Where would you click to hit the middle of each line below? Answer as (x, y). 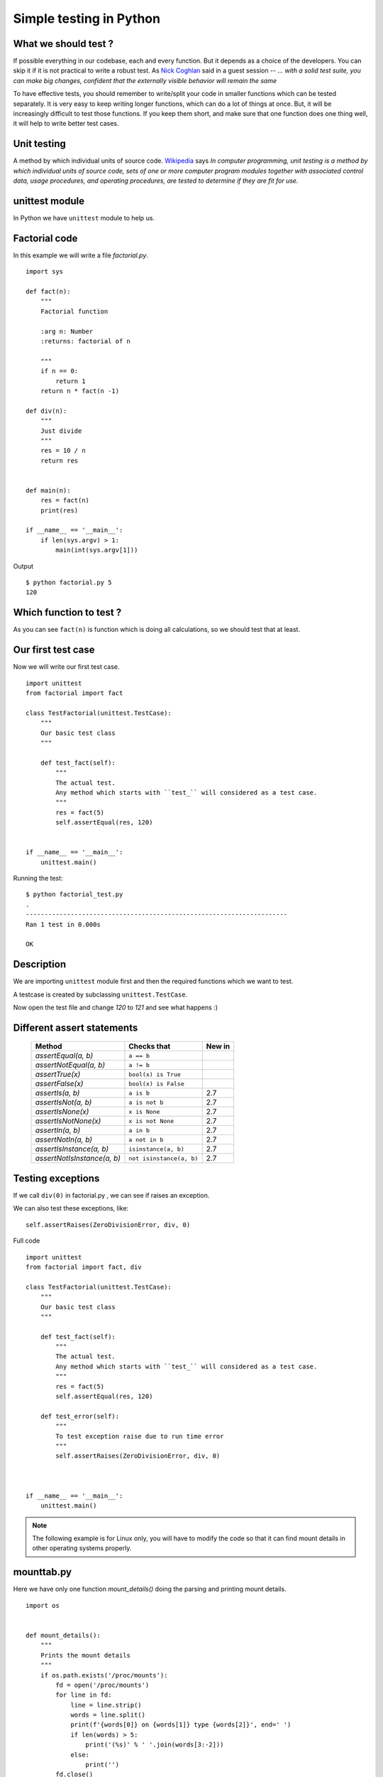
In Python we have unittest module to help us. (84, 218)
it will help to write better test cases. (66, 124)
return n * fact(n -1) (80, 391)
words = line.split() (108, 1715)
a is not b (146, 1102)
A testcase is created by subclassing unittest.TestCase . (100, 994)
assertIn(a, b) (58, 1130)
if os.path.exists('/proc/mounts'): (104, 1675)
